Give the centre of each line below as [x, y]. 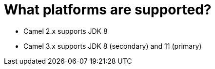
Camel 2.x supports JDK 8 [66, 31]
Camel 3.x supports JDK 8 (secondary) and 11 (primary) [113, 46]
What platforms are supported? [108, 10]
